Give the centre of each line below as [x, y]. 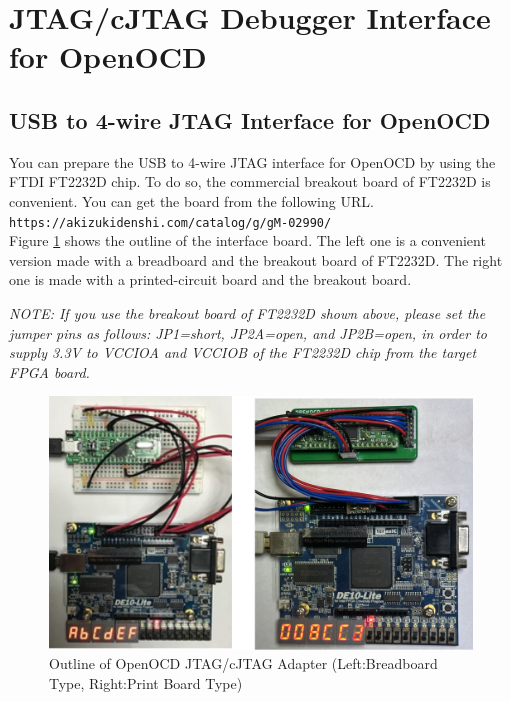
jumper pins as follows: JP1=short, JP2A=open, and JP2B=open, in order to [248, 332]
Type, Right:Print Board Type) [146, 682]
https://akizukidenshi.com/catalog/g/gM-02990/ [170, 222]
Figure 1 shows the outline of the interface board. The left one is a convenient [247, 240]
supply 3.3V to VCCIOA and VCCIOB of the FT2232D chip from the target [243, 352]
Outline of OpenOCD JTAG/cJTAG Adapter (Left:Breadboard [243, 663]
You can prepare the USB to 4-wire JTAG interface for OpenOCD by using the [252, 161]
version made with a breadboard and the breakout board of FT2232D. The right [256, 259]
